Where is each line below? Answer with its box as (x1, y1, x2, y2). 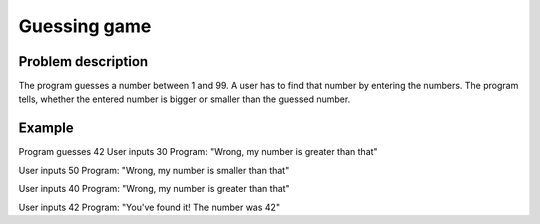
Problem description (18, 53, 149, 70)
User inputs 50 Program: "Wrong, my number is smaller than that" (18, 164, 290, 176)
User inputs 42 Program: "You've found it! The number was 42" (18, 201, 280, 213)
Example (18, 120, 74, 137)
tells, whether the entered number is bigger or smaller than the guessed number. (18, 93, 351, 105)
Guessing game (18, 15, 152, 37)
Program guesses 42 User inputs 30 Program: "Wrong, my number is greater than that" (18, 146, 379, 158)
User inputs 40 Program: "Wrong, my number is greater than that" (18, 183, 290, 195)
